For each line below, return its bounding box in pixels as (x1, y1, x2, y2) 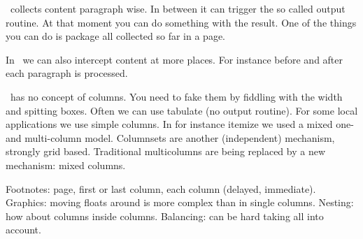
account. (6, 222, 41, 237)
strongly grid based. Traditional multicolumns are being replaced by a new (6, 144, 326, 159)
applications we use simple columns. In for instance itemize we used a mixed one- (6, 117, 354, 131)
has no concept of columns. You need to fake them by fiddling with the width (10, 89, 343, 103)
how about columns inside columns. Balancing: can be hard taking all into (6, 208, 324, 223)
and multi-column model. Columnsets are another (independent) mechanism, (6, 130, 335, 145)
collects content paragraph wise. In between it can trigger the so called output (10, 1, 346, 15)
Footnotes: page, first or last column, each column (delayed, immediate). (6, 181, 316, 196)
